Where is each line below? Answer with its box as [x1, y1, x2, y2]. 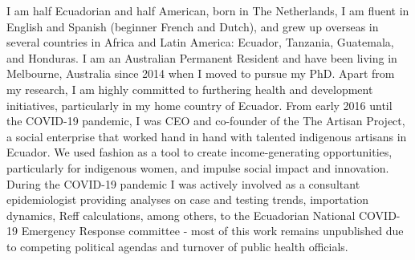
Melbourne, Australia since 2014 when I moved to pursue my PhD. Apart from [6, 65, 395, 82]
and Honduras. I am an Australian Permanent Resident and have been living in [6, 49, 397, 66]
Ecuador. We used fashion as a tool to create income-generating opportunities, [6, 144, 393, 160]
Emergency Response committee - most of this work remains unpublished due [21, 222, 404, 239]
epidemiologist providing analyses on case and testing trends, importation [6, 191, 368, 208]
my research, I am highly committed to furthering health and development [6, 80, 373, 97]
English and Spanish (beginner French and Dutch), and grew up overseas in [6, 18, 379, 35]
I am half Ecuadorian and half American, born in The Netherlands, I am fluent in [6, 2, 409, 18]
